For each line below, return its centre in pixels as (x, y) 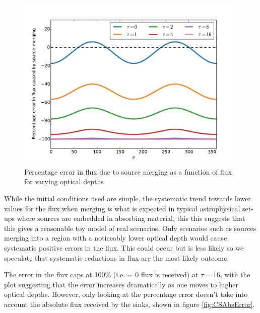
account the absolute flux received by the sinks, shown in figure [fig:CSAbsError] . (129, 304)
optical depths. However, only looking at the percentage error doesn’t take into (126, 294)
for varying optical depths (64, 181)
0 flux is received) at (167, 275)
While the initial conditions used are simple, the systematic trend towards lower (127, 199)
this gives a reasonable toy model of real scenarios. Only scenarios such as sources (130, 228)
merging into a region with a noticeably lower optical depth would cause (116, 238)
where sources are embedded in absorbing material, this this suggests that (131, 218)
